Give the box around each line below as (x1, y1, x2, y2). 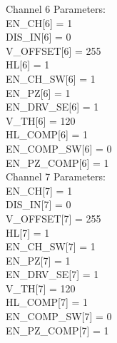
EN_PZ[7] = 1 (6, 252, 71, 267)
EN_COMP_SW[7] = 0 (6, 309, 112, 324)
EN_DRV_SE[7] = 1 (6, 267, 99, 282)
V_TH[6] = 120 (6, 113, 76, 128)
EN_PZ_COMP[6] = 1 (6, 155, 109, 170)
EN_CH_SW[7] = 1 (6, 239, 96, 254)
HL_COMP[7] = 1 (6, 295, 88, 309)
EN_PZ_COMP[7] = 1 (6, 322, 109, 337)
